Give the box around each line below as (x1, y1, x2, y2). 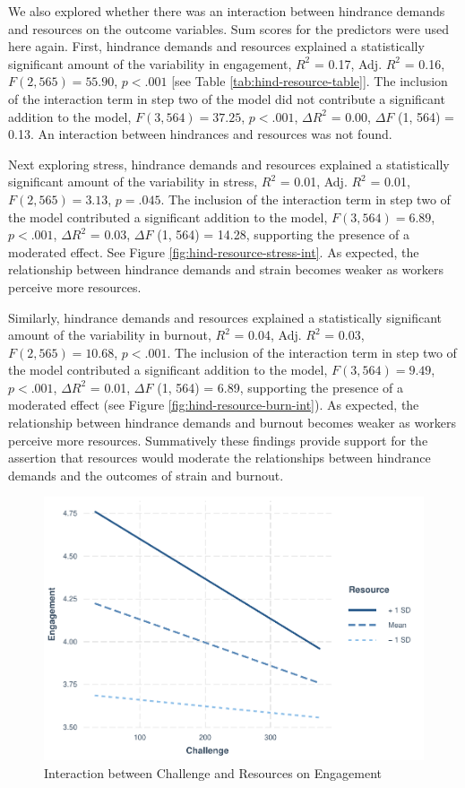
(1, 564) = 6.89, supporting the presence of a (157, 377, 403, 396)
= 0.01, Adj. (280, 172, 348, 191)
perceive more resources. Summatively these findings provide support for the (8, 430, 428, 449)
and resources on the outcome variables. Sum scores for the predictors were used (8, 19, 449, 38)
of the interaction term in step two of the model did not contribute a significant (8, 89, 445, 108)
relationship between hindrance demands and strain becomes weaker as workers (8, 260, 443, 279)
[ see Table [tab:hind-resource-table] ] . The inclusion (171, 72, 448, 91)
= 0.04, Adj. (234, 325, 302, 344)
